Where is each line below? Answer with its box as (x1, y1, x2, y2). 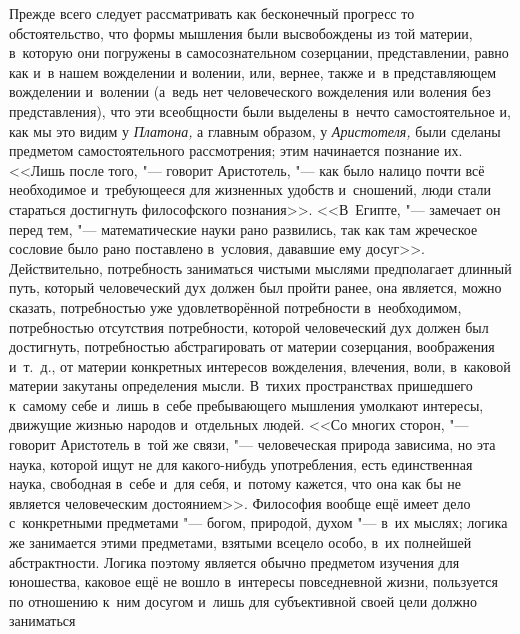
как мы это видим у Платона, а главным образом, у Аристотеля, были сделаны (9, 120, 501, 141)
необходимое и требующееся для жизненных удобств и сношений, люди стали (9, 179, 491, 200)
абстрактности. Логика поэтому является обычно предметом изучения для (9, 551, 460, 572)
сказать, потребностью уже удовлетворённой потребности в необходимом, (9, 296, 462, 317)
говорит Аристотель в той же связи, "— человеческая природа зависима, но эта (9, 434, 496, 455)
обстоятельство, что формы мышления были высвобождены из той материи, (9, 22, 473, 43)
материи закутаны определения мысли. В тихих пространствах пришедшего (9, 375, 473, 396)
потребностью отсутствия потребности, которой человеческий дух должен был (9, 316, 489, 337)
